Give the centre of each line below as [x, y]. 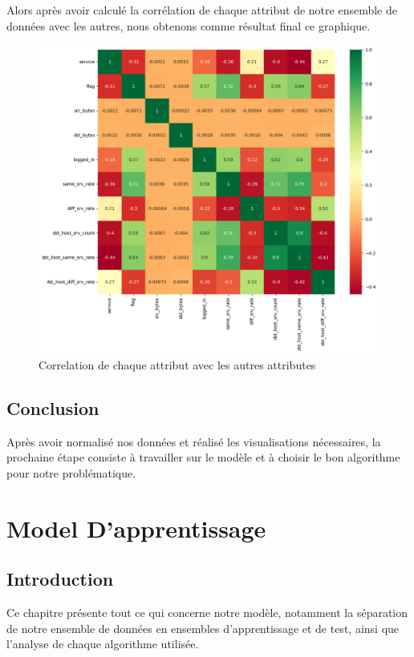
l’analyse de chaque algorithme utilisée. [103, 644]
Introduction [60, 579]
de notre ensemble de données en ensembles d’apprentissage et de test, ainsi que [203, 628]
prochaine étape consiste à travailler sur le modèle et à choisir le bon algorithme [203, 457]
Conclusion [53, 407]
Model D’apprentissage [136, 528]
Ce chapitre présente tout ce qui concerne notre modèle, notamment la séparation [207, 613]
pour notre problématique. [71, 472]
